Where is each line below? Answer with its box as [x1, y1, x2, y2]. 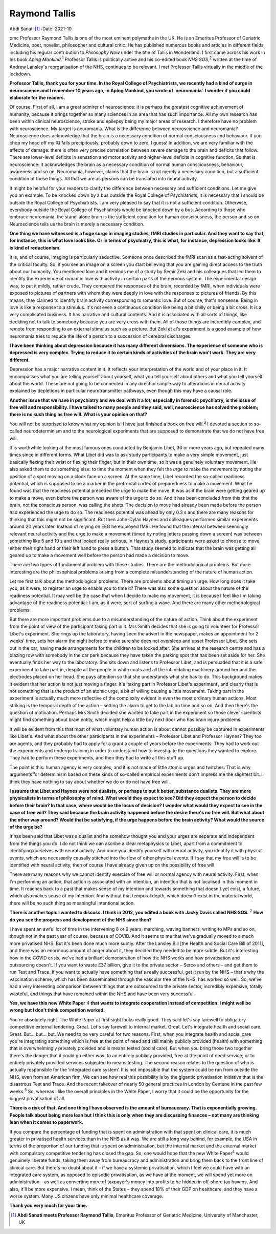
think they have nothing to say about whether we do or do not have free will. [9, 778, 170, 785]
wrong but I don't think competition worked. [9, 1007, 105, 1013]
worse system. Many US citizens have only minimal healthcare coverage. [9, 1193, 164, 1199]
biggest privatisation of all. [9, 1096, 66, 1102]
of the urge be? [9, 824, 43, 830]
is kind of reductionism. [9, 244, 61, 251]
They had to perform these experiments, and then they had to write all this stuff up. [9, 755, 185, 761]
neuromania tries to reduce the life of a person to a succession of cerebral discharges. [9, 333, 192, 339]
